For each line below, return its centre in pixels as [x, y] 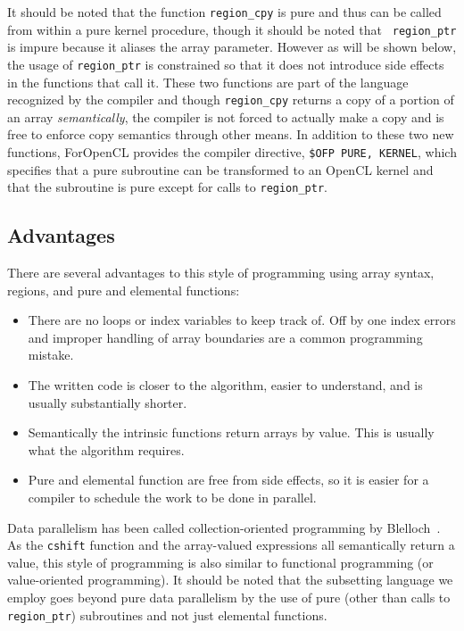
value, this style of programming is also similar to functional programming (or [220, 562]
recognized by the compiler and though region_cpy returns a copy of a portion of [231, 100]
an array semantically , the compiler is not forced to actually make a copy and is [226, 116]
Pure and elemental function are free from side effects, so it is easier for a [228, 480]
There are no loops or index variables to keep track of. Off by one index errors [242, 320]
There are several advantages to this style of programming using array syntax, [221, 273]
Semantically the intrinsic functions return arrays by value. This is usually [231, 432]
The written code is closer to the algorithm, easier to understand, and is [225, 385]
